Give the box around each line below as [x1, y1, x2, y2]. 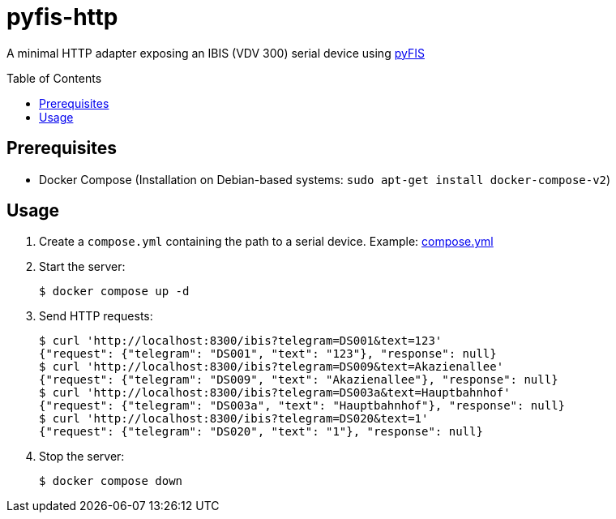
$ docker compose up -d [39, 285, 190, 298]
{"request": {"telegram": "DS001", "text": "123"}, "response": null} [39, 347, 497, 361]
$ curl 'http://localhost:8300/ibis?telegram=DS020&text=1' [39, 412, 429, 426]
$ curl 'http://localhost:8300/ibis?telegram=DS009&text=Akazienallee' [39, 360, 504, 374]
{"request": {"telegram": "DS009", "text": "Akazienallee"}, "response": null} [39, 373, 558, 387]
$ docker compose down [39, 474, 183, 488]
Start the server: [39, 259, 126, 274]
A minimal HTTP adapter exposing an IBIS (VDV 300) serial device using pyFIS [6, 45, 425, 60]
